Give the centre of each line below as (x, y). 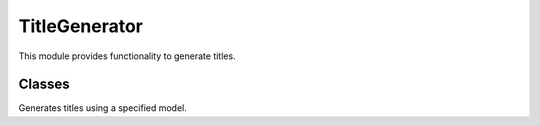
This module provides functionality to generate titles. (127, 56)
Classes (44, 84)
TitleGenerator (81, 26)
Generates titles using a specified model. (102, 108)
